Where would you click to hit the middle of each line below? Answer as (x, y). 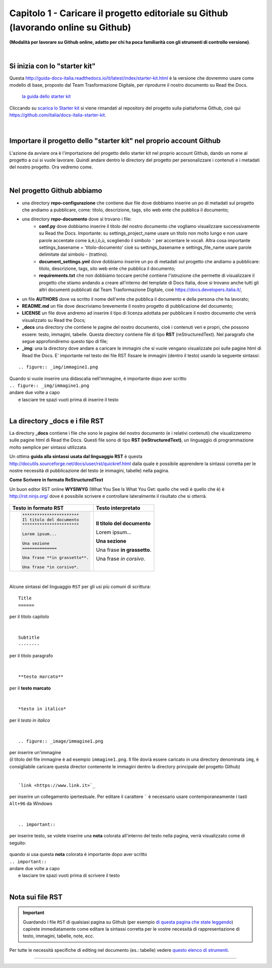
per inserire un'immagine (35, 752)
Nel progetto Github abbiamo (56, 191)
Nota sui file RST (36, 897)
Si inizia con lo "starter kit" (52, 66)
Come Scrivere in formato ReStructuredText (56, 480)
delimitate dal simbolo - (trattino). (74, 254)
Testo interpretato (118, 508)
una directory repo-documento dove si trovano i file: (77, 219)
